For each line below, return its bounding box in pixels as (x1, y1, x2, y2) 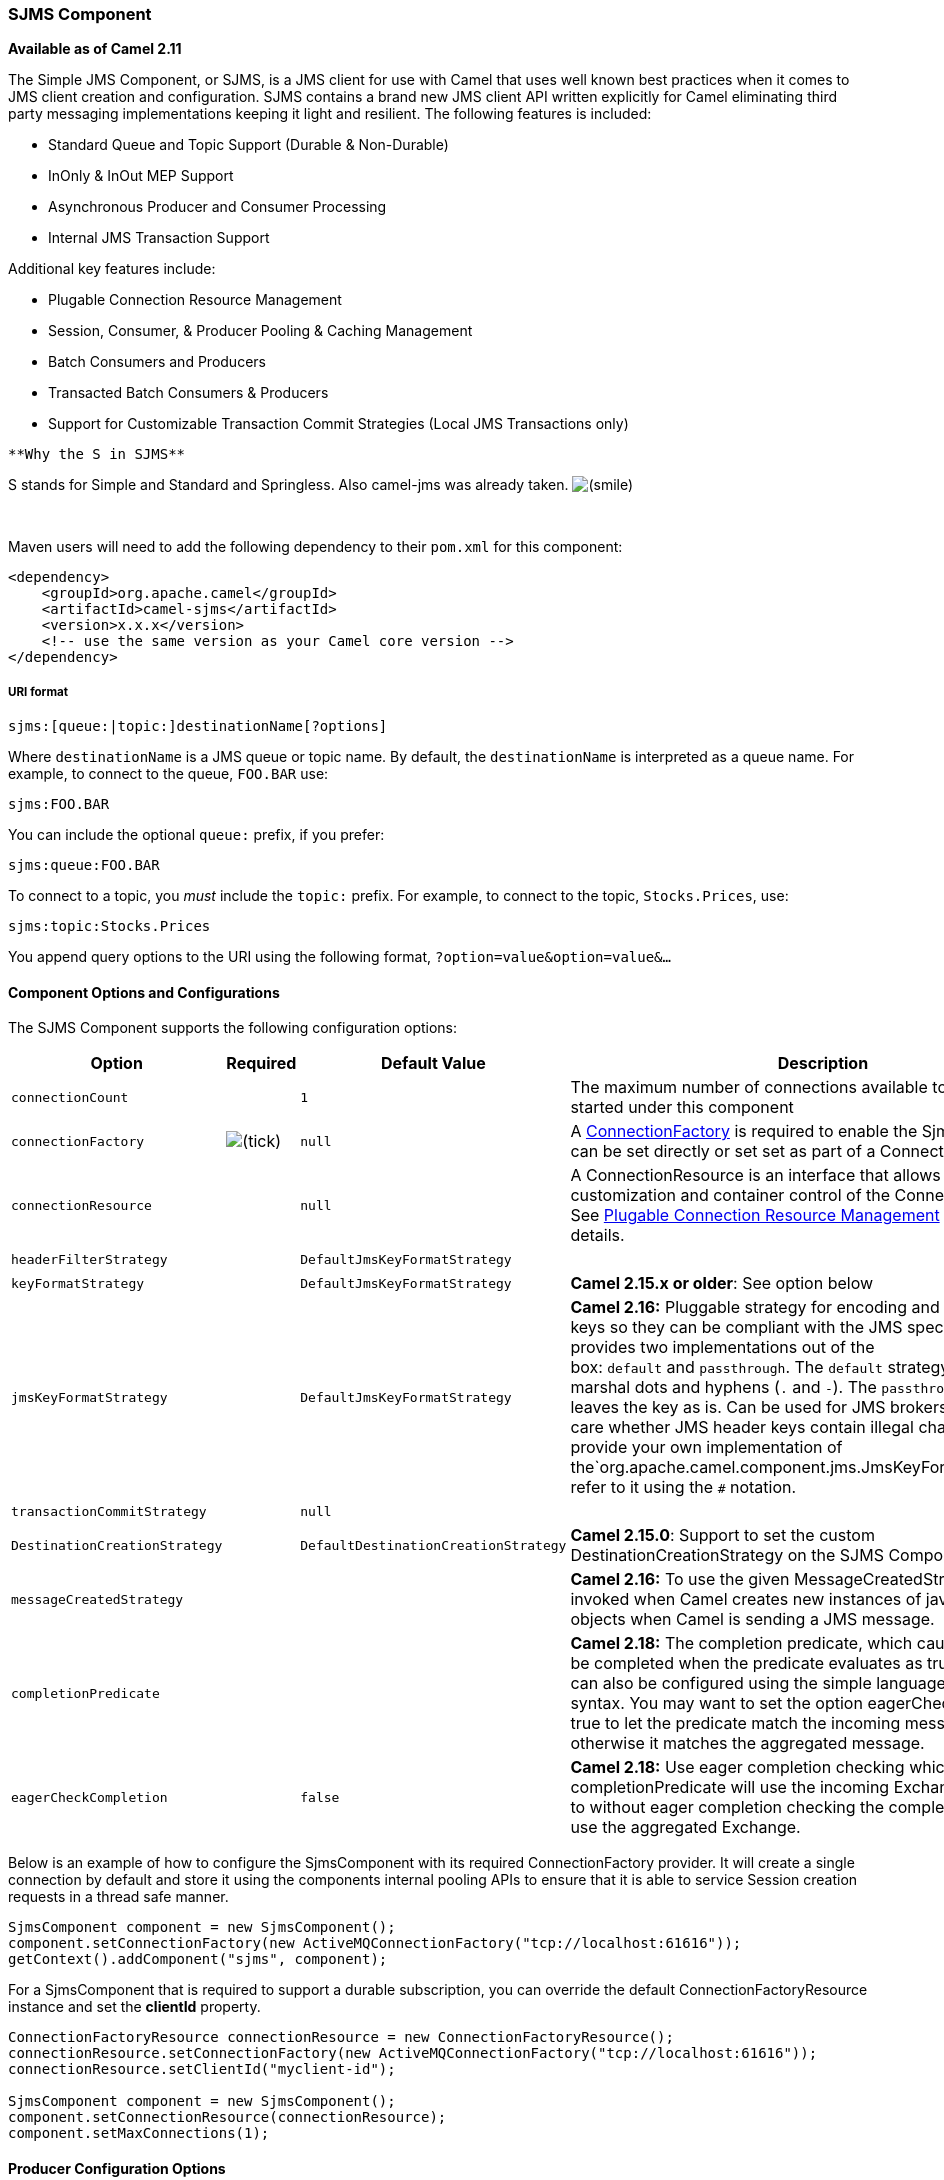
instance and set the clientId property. (8, 1998, 261, 2016)
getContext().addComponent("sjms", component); (8, 1951, 388, 1968)
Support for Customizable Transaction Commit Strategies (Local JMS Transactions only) (48, 415, 629, 433)
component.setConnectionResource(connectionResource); (8, 2109, 447, 2126)
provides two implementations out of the (570, 1337, 875, 1358)
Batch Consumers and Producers (48, 353, 266, 371)
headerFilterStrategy (11, 1251, 168, 1267)
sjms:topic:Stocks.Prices (8, 918, 211, 935)
